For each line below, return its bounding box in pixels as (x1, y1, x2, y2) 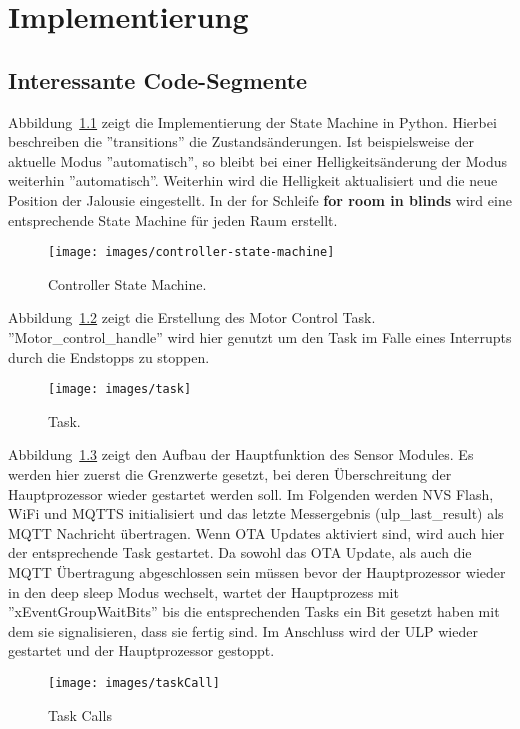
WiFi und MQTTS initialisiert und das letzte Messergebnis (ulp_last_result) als (8, 503, 504, 524)
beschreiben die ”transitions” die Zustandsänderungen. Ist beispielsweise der (8, 131, 474, 152)
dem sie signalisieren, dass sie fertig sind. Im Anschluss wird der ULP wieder (8, 620, 478, 641)
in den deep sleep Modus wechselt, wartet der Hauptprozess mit (8, 581, 399, 602)
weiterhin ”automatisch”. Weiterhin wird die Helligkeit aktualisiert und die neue (8, 170, 498, 191)
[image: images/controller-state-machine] (48, 245, 335, 260)
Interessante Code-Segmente (8, 64, 308, 95)
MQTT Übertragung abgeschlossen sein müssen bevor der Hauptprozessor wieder (8, 561, 506, 582)
